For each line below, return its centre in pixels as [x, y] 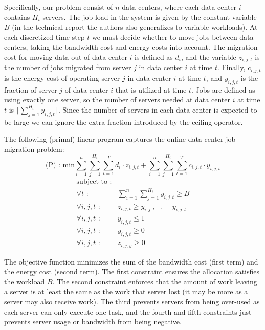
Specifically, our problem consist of [59, 7]
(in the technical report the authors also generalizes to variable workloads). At [135, 27]
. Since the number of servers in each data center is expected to [158, 109]
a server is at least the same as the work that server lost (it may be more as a [126, 291]
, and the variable [208, 57]
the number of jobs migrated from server [68, 67]
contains [17, 17]
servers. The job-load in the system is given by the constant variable [150, 17]
